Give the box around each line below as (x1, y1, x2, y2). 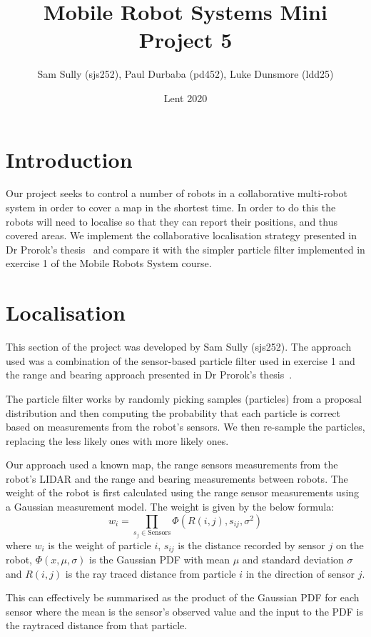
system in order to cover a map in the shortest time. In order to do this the (6, 200, 336, 215)
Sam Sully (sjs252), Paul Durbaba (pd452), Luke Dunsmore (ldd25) (37, 66, 334, 81)
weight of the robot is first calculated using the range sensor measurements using (6, 485, 360, 500)
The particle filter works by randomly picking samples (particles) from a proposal (6, 391, 362, 406)
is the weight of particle (48, 537, 151, 552)
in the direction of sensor (245, 566, 355, 581)
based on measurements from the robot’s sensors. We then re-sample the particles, (6, 419, 365, 434)
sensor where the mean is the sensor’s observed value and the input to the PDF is (6, 603, 364, 618)
